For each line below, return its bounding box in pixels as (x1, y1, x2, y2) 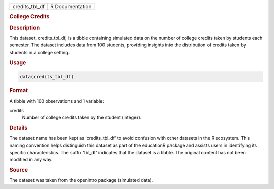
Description (9, 24, 40, 31)
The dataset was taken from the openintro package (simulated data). (9, 177, 153, 183)
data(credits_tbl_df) (20, 74, 74, 79)
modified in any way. (9, 157, 53, 163)
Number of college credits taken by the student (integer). (22, 114, 142, 120)
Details (9, 124, 28, 131)
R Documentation (50, 3, 92, 10)
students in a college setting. (9, 49, 70, 55)
